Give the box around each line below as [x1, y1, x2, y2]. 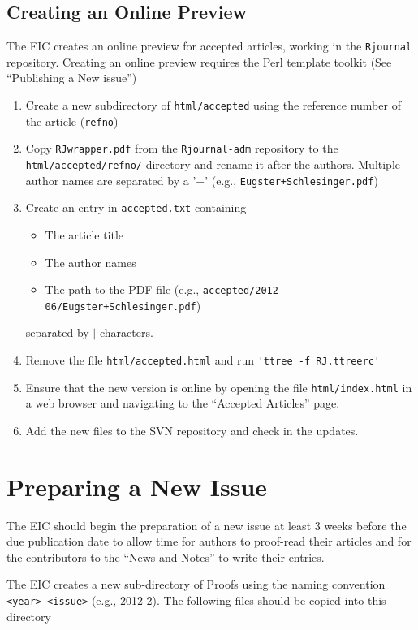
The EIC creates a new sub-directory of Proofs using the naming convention [6, 576, 386, 593]
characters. [99, 324, 153, 341]
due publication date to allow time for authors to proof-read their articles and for [6, 533, 412, 550]
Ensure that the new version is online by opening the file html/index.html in [25, 378, 412, 395]
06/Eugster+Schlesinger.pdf [45, 300, 196, 313]
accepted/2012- [202, 285, 285, 297]
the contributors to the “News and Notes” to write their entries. [6, 548, 325, 565]
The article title [45, 226, 124, 243]
